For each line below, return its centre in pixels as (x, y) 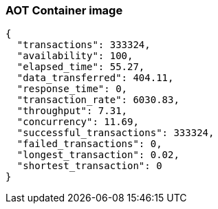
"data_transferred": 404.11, (95, 78)
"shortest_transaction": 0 (89, 166)
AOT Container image (64, 10)
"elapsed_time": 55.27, (81, 67)
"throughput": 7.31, (72, 111)
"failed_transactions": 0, (89, 144)
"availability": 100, (75, 56)
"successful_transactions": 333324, (116, 133)
